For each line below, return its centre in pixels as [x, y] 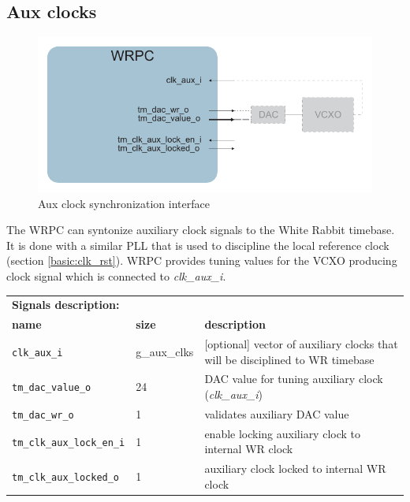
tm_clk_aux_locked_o [66, 477]
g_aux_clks [165, 351]
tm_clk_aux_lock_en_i [69, 443]
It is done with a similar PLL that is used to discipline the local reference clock [198, 245]
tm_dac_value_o [52, 388]
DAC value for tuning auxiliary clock [294, 379]
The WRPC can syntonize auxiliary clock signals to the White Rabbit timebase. [201, 230]
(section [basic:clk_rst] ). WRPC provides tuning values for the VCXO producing [202, 260]
